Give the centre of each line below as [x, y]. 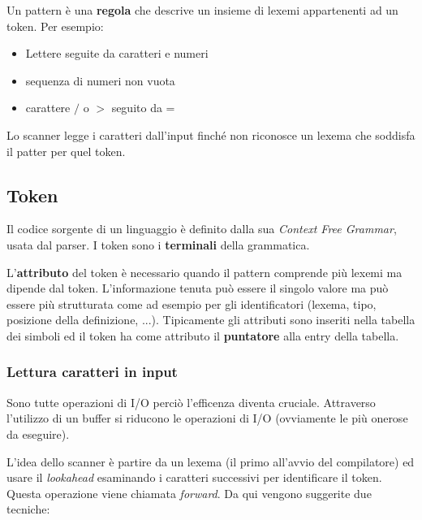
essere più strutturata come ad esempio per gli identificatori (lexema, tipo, [192, 303]
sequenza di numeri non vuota [100, 80]
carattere [48, 108]
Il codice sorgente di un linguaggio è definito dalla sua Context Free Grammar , [202, 229]
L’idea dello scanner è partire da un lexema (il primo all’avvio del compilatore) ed [211, 461]
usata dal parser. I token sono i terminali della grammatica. [158, 244]
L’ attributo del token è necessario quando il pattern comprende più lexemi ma [205, 272]
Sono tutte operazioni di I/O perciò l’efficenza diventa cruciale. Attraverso [191, 402]
